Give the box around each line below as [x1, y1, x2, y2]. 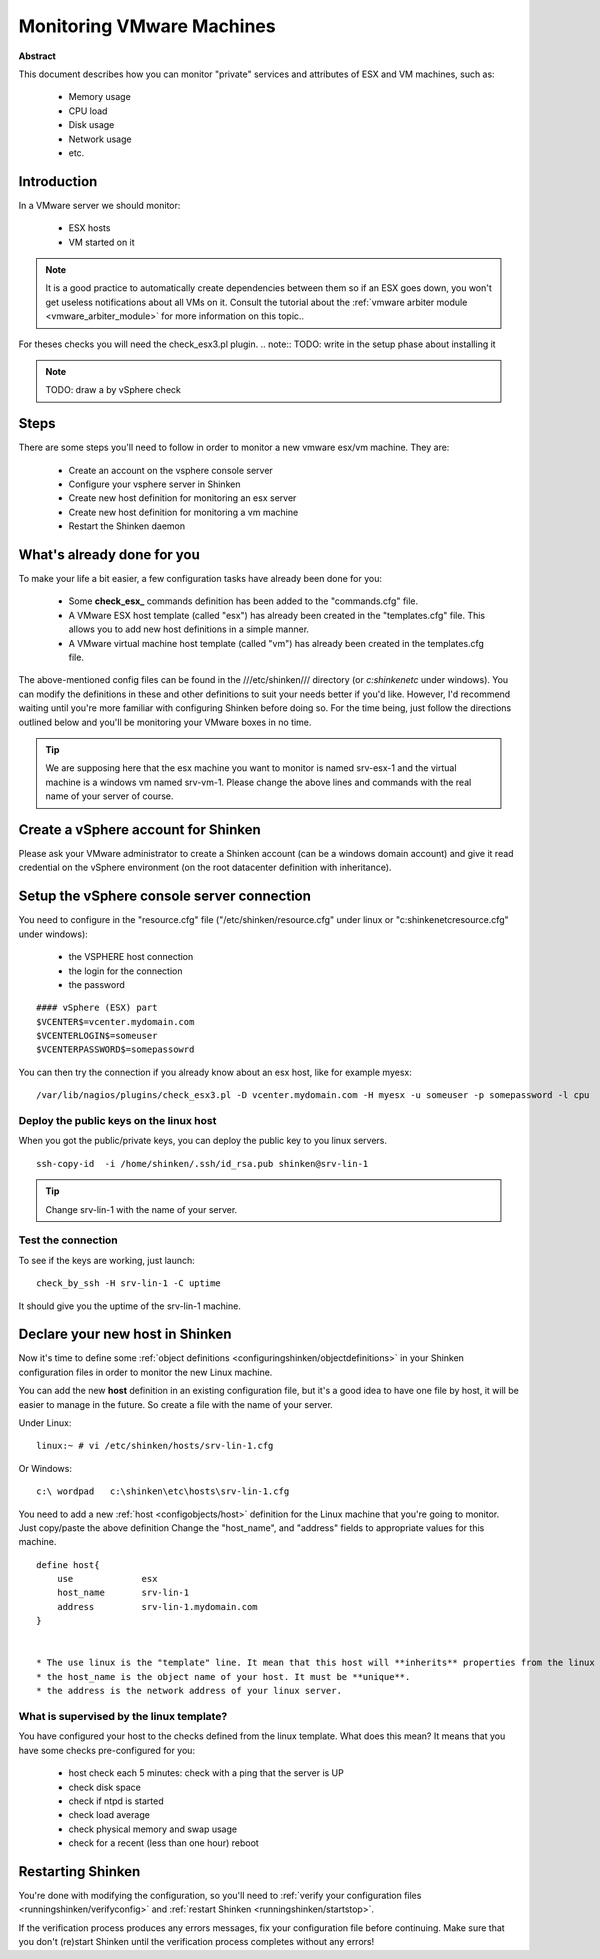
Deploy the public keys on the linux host [18, 1114, 217, 1128]
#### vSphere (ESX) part [36, 1002, 158, 1014]
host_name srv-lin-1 [56, 1587, 190, 1599]
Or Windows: [18, 1462, 72, 1474]
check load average [68, 1809, 150, 1821]
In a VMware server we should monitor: [18, 199, 181, 211]
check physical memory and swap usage [68, 1823, 238, 1835]
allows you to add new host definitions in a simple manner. [68, 623, 310, 635]
